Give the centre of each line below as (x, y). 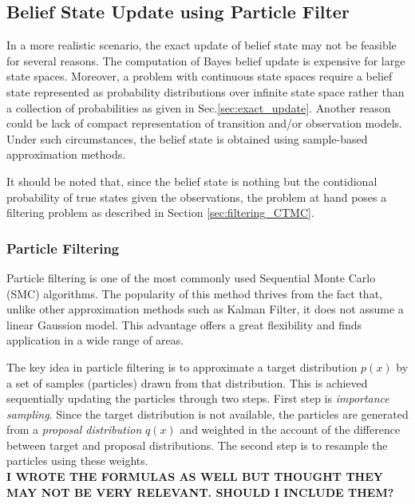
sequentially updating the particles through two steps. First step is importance (198, 398)
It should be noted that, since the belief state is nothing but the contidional (192, 181)
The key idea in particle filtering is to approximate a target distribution (182, 366)
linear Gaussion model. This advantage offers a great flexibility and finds (184, 324)
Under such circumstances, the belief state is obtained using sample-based (187, 138)
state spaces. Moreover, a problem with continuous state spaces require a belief (200, 76)
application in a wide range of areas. (95, 340)
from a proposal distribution (74, 429)
